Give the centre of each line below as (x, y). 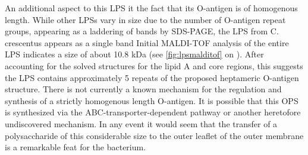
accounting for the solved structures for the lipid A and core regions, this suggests (154, 65)
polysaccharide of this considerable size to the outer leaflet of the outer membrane (154, 135)
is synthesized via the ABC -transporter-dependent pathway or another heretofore (153, 112)
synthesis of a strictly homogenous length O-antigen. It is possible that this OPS (152, 100)
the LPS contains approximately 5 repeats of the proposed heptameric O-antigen (152, 77)
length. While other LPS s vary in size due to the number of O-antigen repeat (145, 19)
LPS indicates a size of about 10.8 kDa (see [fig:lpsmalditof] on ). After (134, 54)
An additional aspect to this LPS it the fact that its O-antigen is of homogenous (151, 8)
